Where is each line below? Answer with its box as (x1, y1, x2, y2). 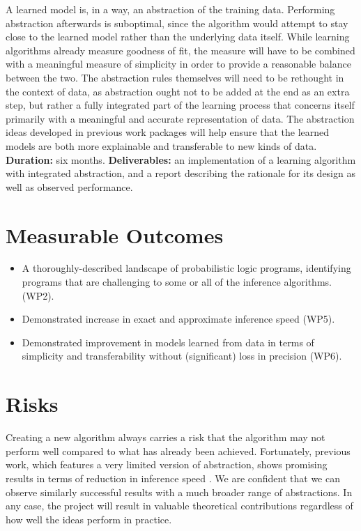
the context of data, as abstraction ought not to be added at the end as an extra (6, 84, 350, 98)
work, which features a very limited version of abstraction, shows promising (6, 457, 328, 472)
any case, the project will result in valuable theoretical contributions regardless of (6, 498, 353, 513)
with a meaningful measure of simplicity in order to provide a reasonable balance (6, 56, 351, 71)
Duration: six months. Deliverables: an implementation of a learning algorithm (6, 152, 356, 167)
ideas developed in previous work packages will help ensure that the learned (6, 125, 330, 139)
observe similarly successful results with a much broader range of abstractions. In (6, 484, 353, 499)
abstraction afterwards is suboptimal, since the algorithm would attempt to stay (6, 15, 348, 30)
